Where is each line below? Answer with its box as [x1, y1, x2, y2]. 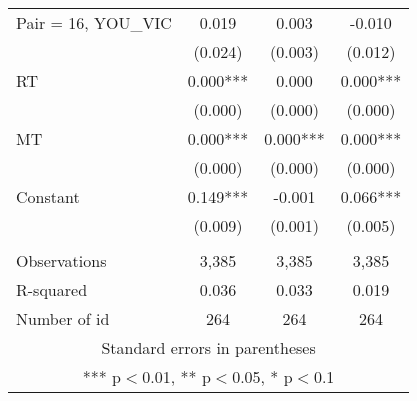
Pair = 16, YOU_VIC [16, 11, 172, 34]
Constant [16, 185, 80, 208]
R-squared [16, 278, 88, 301]
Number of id [16, 307, 110, 330]
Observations [16, 249, 107, 272]
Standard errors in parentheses [101, 336, 316, 359]
